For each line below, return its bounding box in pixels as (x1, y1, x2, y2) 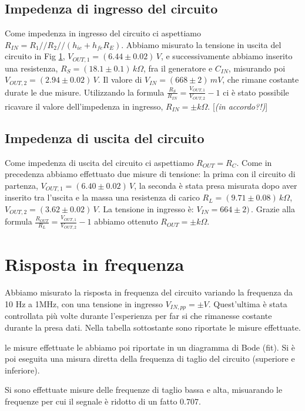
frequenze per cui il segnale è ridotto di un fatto (5, 395, 177, 407)
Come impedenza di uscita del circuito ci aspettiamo (5, 156, 194, 168)
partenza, (5, 179, 38, 191)
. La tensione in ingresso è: (98, 202, 194, 215)
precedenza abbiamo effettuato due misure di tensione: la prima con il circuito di (5, 168, 296, 180)
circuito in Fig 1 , (5, 50, 65, 62)
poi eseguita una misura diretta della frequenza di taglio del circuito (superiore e (5, 352, 295, 365)
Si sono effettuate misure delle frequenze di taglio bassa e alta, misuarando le (5, 383, 283, 396)
